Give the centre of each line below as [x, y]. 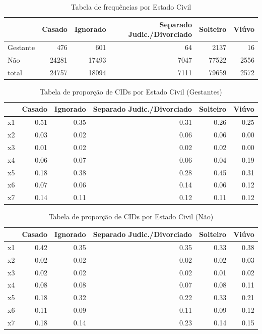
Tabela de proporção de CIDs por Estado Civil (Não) [131, 217]
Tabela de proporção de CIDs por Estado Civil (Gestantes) [131, 91]
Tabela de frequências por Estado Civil [131, 7]
